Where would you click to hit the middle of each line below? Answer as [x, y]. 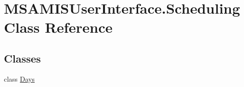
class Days [20, 78]
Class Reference [58, 27]
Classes [22, 58]
